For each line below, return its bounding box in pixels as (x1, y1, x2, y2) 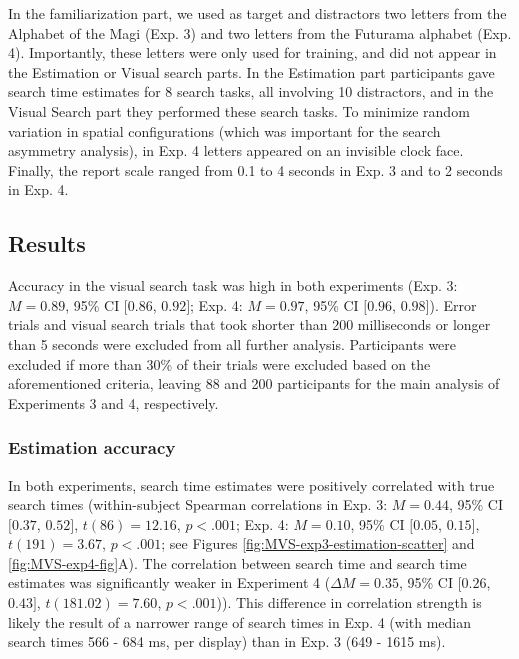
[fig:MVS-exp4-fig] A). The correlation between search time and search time (8, 552, 467, 573)
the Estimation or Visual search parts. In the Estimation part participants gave (8, 61, 495, 82)
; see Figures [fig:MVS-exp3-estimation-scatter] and (161, 533, 475, 554)
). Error (429, 294, 477, 315)
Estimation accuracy (8, 435, 176, 460)
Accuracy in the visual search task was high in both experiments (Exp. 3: (8, 275, 458, 296)
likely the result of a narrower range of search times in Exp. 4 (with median (8, 611, 472, 632)
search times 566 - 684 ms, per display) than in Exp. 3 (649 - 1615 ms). (8, 631, 446, 652)
